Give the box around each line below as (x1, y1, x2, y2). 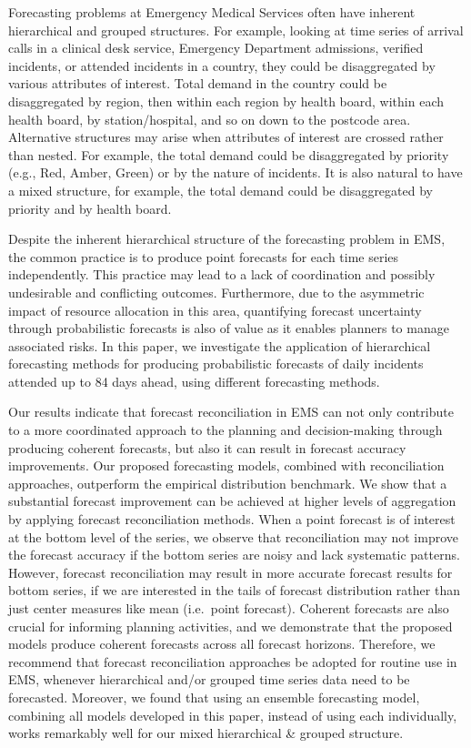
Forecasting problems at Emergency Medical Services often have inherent (8, 3, 416, 21)
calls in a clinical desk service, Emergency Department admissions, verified (8, 38, 424, 57)
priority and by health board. (8, 198, 172, 217)
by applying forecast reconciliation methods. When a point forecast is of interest (8, 510, 456, 529)
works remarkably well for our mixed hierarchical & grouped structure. (8, 723, 404, 743)
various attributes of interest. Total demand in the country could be (8, 74, 387, 93)
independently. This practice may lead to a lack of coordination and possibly (8, 265, 436, 284)
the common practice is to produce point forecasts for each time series (8, 247, 399, 266)
